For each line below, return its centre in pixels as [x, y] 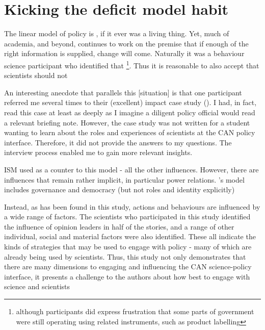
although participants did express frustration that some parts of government [135, 311]
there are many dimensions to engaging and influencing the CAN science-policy [128, 266]
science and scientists [37, 286]
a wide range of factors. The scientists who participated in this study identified [127, 217]
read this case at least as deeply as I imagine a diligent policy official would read [130, 112]
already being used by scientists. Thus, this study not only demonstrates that [125, 256]
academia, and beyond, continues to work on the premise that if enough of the [126, 43]
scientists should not [36, 75]
